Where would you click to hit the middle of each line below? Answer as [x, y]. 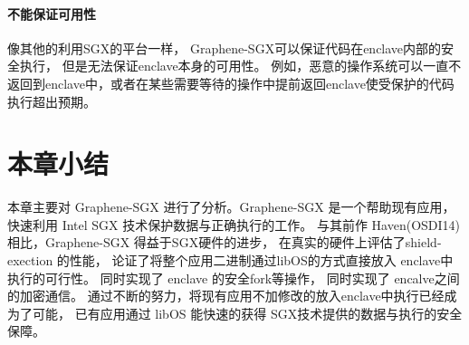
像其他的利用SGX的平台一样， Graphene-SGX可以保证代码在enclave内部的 [225, 48]
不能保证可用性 [52, 13]
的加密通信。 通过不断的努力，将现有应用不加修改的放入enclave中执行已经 [226, 296]
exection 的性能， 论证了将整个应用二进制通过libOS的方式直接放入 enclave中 [230, 260]
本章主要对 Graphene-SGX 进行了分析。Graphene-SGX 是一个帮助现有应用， [231, 207]
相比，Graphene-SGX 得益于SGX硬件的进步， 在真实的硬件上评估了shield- [225, 242]
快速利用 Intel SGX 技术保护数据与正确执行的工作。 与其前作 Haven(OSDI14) [234, 224]
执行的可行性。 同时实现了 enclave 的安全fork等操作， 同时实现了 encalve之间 [234, 278]
